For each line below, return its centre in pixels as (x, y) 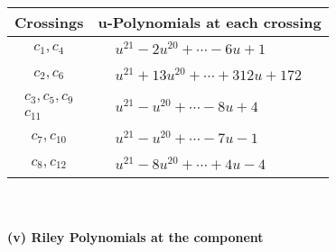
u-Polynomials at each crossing (210, 22)
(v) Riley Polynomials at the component (135, 236)
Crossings (49, 22)
